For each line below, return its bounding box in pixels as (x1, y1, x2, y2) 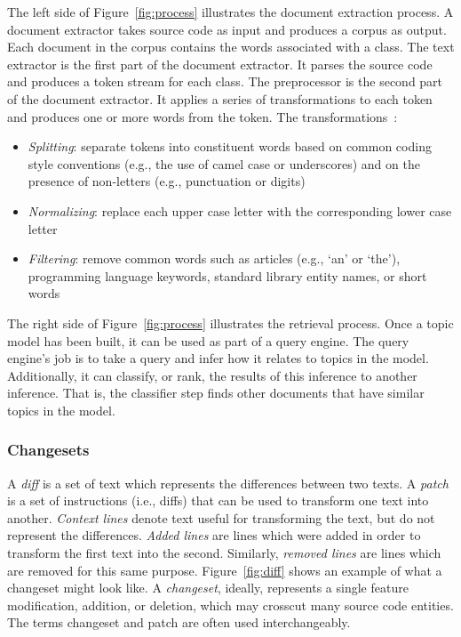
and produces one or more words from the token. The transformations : (7, 107, 398, 125)
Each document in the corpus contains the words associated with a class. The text (7, 37, 455, 56)
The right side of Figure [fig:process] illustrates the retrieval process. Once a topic (7, 313, 454, 332)
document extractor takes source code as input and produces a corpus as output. (7, 20, 447, 38)
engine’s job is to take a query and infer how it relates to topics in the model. (7, 349, 429, 367)
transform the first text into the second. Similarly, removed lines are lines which (7, 544, 441, 562)
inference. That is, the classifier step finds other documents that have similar (7, 383, 425, 402)
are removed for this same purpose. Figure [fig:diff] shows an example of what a (7, 560, 442, 579)
